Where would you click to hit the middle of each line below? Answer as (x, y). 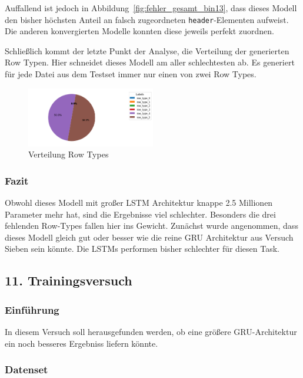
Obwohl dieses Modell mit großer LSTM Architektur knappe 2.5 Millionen (139, 202)
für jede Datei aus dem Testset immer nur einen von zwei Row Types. (131, 74)
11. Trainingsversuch (69, 280)
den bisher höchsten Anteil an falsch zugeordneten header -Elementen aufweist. (147, 19)
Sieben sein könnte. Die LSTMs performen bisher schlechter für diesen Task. (142, 249)
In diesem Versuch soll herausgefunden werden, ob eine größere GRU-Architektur (151, 331)
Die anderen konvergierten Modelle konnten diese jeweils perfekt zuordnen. (139, 31)
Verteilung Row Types (69, 154)
